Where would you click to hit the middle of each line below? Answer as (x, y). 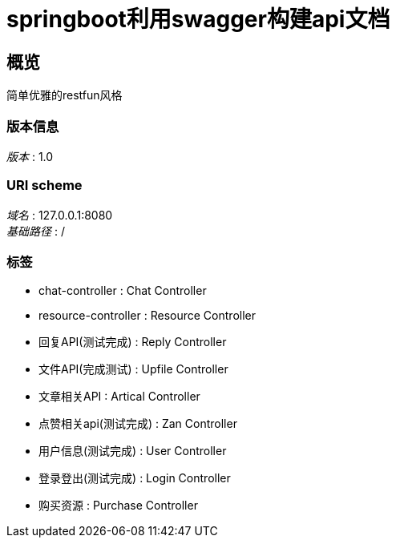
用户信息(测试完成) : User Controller (133, 451)
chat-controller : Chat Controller (123, 291)
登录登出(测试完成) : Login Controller (135, 478)
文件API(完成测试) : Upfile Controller (133, 369)
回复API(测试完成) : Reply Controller (133, 342)
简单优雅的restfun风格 (65, 95)
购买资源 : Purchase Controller (118, 506)
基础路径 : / (36, 231)
